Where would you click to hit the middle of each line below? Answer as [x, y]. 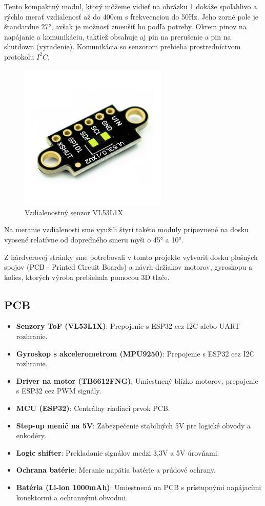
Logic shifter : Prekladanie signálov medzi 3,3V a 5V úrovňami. [118, 452]
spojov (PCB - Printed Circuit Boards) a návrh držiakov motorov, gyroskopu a [128, 267]
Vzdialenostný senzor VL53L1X [74, 212]
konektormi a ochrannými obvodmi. [72, 497]
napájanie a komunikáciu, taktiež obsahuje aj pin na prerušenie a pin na [118, 36]
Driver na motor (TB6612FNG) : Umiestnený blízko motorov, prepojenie [137, 380]
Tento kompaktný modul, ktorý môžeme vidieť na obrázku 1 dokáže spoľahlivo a [131, 6]
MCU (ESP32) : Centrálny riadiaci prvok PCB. [93, 408]
